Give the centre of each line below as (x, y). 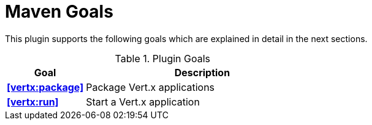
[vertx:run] (33, 102)
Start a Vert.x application (143, 102)
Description (202, 72)
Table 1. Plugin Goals (163, 58)
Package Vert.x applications (150, 87)
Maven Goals (59, 12)
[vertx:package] (45, 87)
